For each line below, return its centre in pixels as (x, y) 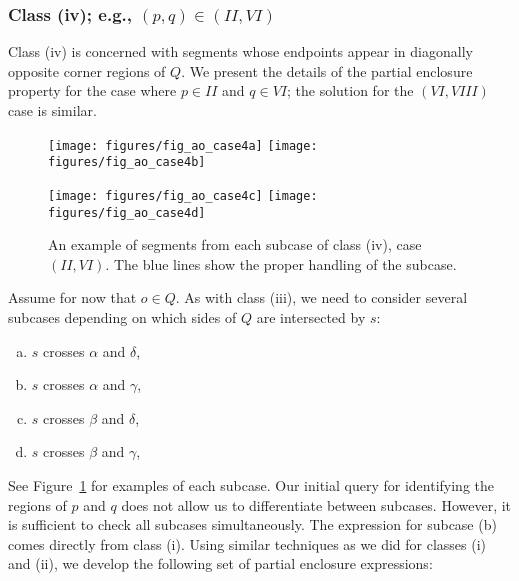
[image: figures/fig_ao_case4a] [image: (183, 145)
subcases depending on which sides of (122, 317)
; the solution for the (350, 90)
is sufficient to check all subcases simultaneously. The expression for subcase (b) (252, 524)
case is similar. (52, 110)
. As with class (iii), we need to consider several (321, 297)
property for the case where (92, 90)
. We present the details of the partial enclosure (327, 70)
